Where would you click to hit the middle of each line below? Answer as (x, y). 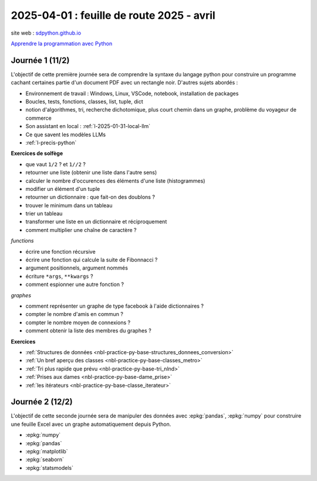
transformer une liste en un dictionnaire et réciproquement (96, 222)
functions (22, 241)
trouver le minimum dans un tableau (69, 205)
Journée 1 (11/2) (40, 60)
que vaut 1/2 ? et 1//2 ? (56, 164)
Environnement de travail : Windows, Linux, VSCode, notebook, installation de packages (132, 93)
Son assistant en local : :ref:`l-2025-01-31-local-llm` (88, 126)
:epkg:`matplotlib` (47, 451)
